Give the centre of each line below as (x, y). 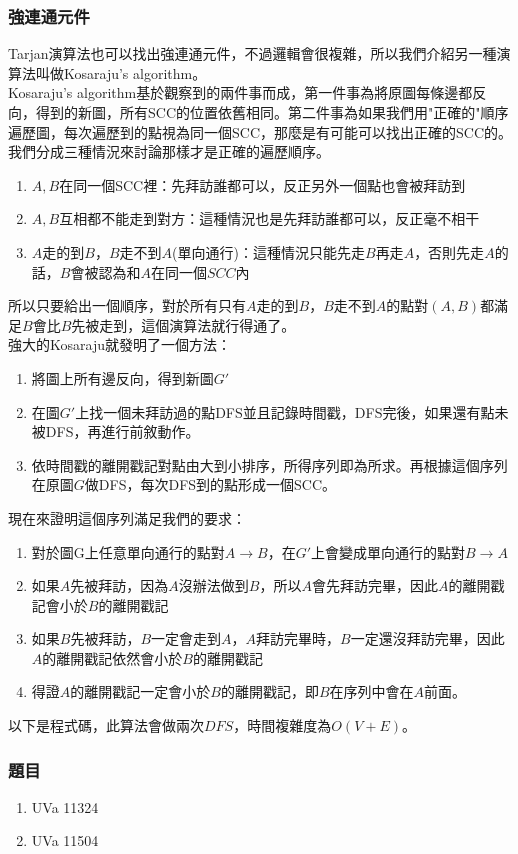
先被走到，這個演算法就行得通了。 (183, 324)
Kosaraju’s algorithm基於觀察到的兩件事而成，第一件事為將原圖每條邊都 (240, 92)
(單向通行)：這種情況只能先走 (268, 251)
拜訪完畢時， (298, 638)
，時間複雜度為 (282, 725)
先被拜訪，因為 (119, 585)
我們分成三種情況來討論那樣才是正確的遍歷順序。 (169, 151)
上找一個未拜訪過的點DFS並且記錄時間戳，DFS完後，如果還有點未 (292, 411)
